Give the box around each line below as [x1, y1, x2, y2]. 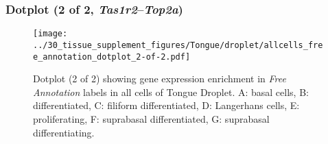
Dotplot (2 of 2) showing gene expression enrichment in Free [33, 71, 286, 86]
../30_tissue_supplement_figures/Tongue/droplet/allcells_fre [33, 40, 323, 50]
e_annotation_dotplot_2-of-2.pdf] [33, 51, 191, 62]
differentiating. [33, 125, 95, 139]
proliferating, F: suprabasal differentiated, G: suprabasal [33, 111, 270, 125]
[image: [33, 29, 68, 39]
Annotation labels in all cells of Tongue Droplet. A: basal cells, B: [33, 84, 309, 99]
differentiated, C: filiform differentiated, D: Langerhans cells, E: [33, 98, 300, 112]
